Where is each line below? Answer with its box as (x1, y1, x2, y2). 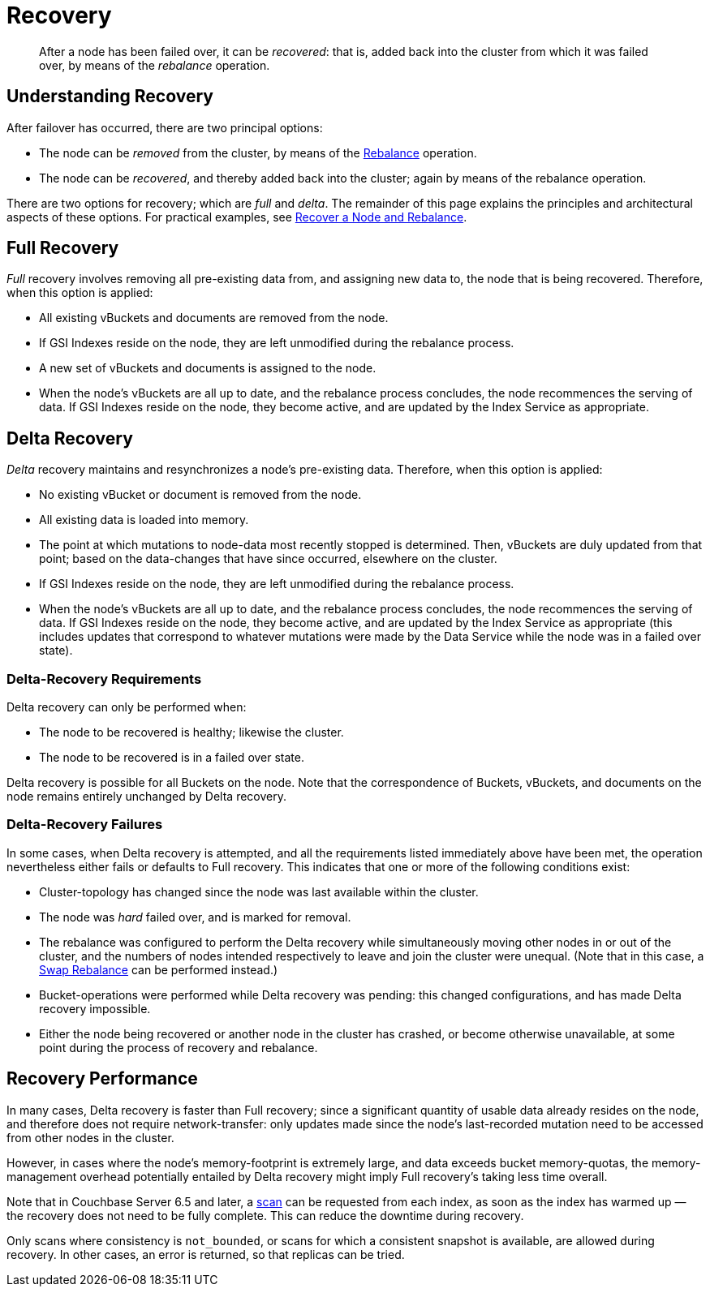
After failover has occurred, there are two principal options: (6, 120, 323, 135)
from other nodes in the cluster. (6, 1130, 174, 1145)
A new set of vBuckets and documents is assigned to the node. (39, 361, 377, 376)
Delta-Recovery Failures (6, 816, 163, 833)
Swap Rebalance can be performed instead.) (39, 962, 278, 977)
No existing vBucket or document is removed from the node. (39, 488, 362, 502)
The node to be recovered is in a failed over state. (39, 750, 305, 765)
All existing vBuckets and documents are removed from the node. (39, 311, 389, 325)
